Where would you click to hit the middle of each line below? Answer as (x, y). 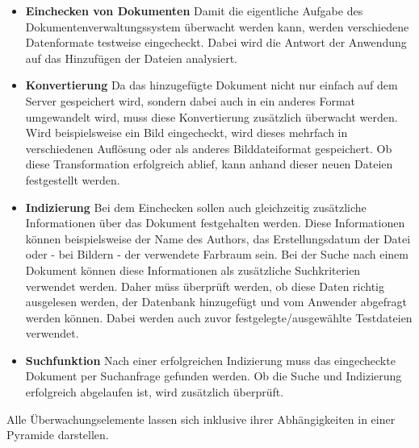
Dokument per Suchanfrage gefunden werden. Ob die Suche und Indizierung (214, 376)
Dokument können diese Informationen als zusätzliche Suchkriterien (193, 270)
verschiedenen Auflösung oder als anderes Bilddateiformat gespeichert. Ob (209, 148)
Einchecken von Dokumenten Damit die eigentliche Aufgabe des (194, 10)
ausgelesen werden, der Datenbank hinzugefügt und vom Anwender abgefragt (216, 302)
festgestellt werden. (73, 179)
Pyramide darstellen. (58, 435)
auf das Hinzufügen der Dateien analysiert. (131, 58)
